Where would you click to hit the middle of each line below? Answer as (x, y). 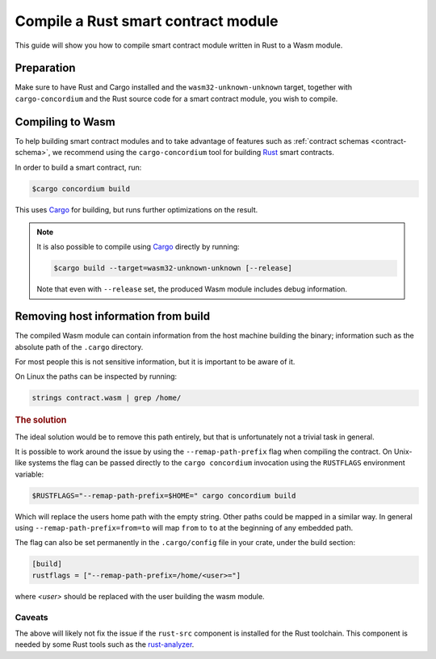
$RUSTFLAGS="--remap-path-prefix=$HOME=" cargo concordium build (164, 495)
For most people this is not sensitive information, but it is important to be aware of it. (155, 361)
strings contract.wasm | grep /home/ (107, 398)
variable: (29, 474)
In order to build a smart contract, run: (78, 167)
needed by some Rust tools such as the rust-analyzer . (105, 644)
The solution (41, 420)
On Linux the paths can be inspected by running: (96, 376)
